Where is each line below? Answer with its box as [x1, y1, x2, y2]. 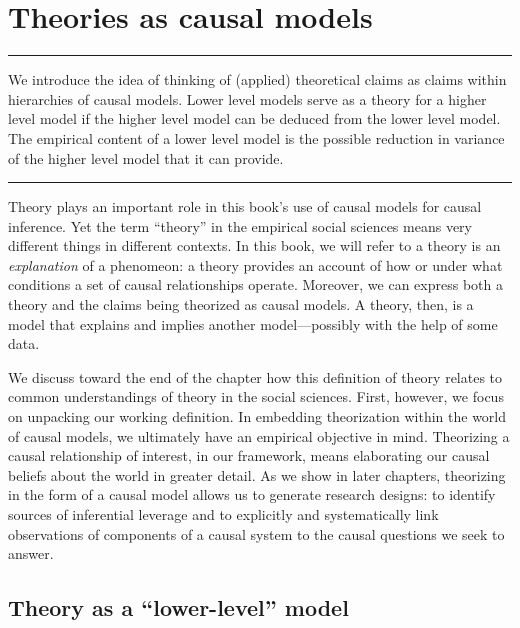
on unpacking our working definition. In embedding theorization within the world [8, 406, 507, 427]
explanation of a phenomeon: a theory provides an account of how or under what [8, 254, 503, 275]
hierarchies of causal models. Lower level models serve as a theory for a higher [8, 88, 487, 109]
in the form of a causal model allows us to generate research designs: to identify [8, 484, 496, 505]
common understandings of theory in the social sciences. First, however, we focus [8, 386, 504, 407]
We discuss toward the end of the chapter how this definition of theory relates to [8, 366, 503, 387]
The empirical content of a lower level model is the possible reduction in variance [8, 127, 505, 148]
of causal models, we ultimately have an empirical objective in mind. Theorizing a [8, 425, 510, 446]
